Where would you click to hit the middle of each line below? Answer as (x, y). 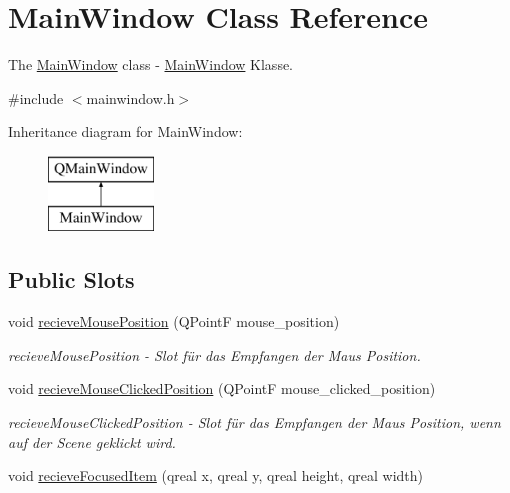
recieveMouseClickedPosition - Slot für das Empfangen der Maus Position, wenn (254, 422)
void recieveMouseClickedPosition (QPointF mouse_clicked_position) (222, 388)
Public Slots (71, 279)
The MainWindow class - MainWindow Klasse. (151, 64)
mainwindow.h (130, 97)
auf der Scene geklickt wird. (92, 441)
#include (36, 97)
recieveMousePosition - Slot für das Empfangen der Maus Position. (214, 354)
